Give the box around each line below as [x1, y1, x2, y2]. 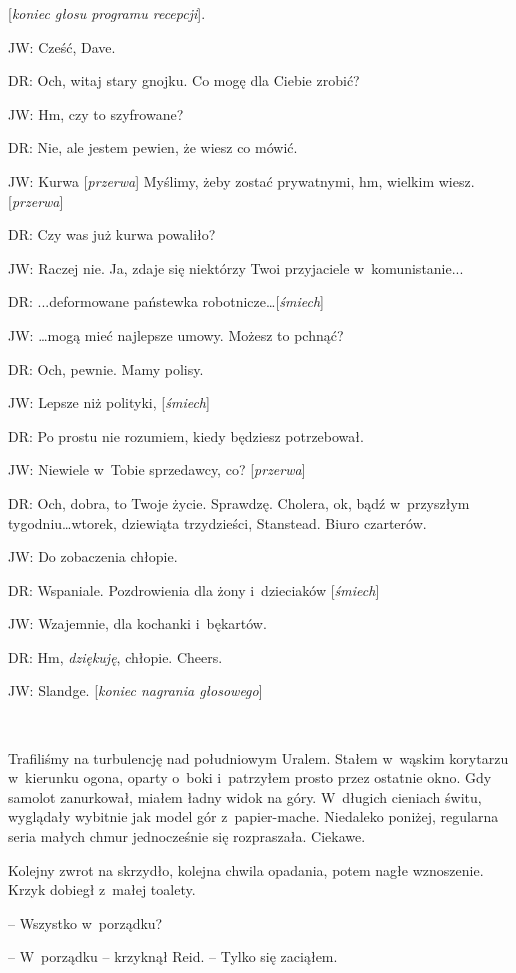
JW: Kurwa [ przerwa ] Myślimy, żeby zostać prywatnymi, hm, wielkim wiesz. [8, 170, 475, 191]
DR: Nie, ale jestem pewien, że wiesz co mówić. [8, 137, 298, 158]
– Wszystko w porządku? [8, 912, 163, 933]
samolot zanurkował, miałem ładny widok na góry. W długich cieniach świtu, [8, 786, 482, 807]
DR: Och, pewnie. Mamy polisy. [8, 358, 204, 379]
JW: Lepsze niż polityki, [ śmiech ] [8, 392, 210, 413]
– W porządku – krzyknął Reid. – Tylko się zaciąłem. [8, 946, 338, 967]
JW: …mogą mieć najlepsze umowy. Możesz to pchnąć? [8, 324, 344, 345]
